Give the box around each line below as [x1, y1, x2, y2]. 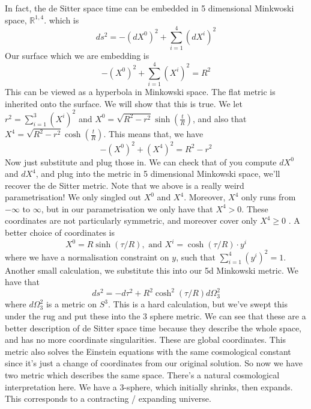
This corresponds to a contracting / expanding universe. [5, 392, 211, 405]
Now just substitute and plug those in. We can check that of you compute [5, 155, 277, 168]
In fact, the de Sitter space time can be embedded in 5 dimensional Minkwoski [5, 2, 294, 14]
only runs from [241, 191, 296, 203]
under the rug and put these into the [5, 309, 140, 322]
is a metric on [46, 298, 97, 310]
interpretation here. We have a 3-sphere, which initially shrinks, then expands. [5, 380, 293, 393]
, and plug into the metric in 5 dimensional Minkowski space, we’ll [35, 167, 280, 180]
